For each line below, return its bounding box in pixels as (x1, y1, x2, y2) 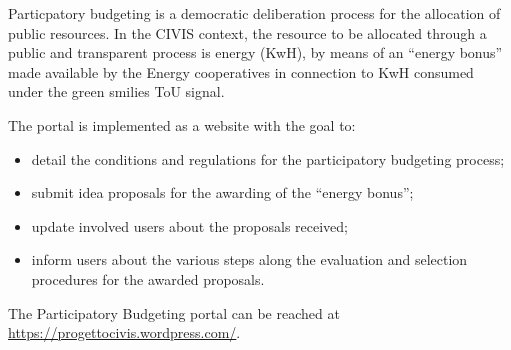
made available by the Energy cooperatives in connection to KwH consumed (8, 61, 474, 82)
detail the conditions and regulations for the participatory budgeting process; (31, 148, 505, 169)
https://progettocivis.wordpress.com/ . (8, 322, 241, 343)
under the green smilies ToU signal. (8, 81, 225, 102)
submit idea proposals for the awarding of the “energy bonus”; (31, 182, 414, 203)
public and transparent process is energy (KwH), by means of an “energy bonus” (8, 42, 503, 63)
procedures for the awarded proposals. (31, 268, 265, 289)
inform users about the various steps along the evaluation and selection (31, 249, 468, 270)
